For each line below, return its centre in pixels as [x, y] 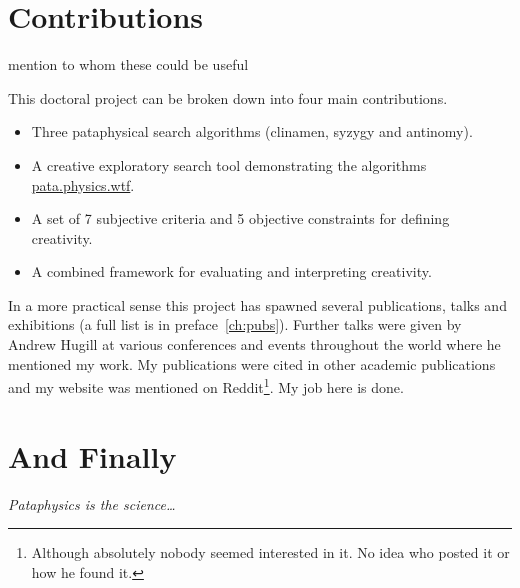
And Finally [92, 455]
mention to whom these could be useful [128, 64]
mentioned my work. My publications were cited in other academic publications [252, 363]
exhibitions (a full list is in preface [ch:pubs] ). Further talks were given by [235, 324]
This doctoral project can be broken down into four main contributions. [228, 97]
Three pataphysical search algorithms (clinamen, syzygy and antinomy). [252, 131]
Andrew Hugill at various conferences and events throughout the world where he [254, 344]
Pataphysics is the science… [92, 503]
